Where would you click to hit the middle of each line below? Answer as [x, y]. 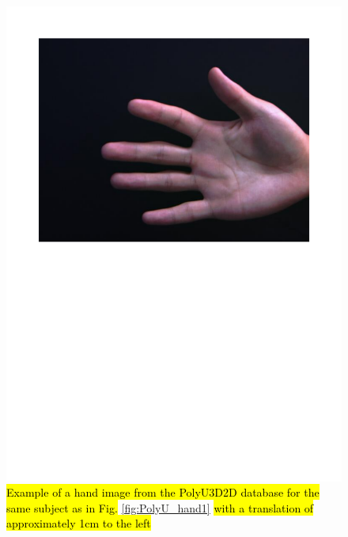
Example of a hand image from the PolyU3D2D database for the [163, 492]
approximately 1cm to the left [79, 523]
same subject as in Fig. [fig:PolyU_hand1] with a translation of [160, 507]
